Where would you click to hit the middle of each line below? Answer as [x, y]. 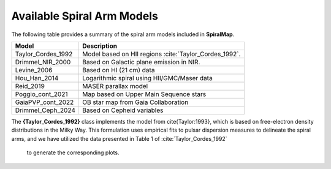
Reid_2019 [30, 86]
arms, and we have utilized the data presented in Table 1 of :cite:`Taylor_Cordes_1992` [119, 138]
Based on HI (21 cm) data [118, 70]
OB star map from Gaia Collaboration [135, 102]
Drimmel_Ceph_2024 [45, 110]
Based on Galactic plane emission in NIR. [141, 62]
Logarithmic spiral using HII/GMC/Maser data [147, 78]
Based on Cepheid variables [123, 110]
